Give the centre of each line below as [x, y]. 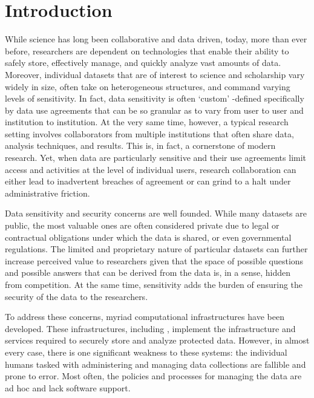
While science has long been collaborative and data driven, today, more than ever [156, 39]
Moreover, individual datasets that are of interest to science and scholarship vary [155, 74]
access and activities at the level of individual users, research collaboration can [151, 169]
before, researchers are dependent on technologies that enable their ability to [147, 51]
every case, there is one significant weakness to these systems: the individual [146, 352]
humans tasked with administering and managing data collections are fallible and [155, 364]
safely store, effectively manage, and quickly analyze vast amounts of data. [143, 63]
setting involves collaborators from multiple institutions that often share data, [149, 133]
